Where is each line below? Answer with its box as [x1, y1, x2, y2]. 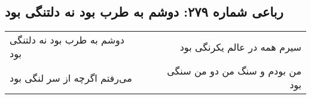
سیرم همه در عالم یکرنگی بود [179, 39, 301, 54]
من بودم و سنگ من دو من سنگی [167, 64, 301, 78]
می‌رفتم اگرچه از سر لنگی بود [10, 70, 132, 85]
